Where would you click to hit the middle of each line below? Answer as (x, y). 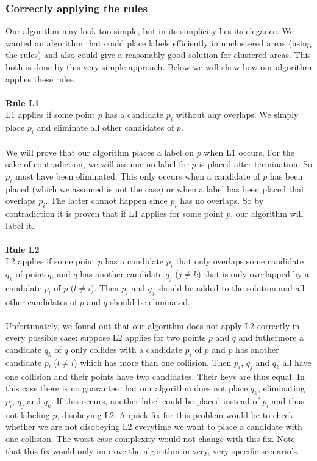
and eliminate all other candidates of (105, 127)
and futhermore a (271, 337)
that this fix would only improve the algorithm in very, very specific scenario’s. (152, 450)
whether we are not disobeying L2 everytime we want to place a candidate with (154, 427)
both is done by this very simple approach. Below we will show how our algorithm (159, 67)
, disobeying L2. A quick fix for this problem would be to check (175, 414)
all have (297, 362)
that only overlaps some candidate (240, 261)
